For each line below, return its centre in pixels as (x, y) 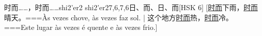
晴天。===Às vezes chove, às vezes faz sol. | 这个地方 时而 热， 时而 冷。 (119, 17)
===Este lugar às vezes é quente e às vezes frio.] (81, 27)
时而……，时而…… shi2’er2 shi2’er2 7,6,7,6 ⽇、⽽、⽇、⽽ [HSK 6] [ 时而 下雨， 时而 (131, 7)
